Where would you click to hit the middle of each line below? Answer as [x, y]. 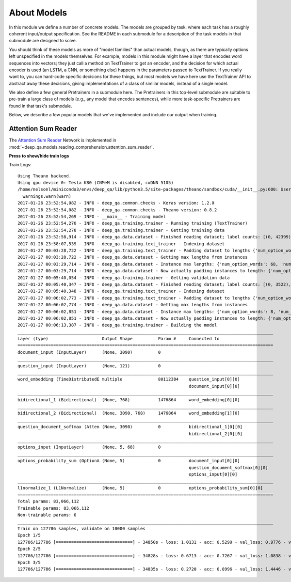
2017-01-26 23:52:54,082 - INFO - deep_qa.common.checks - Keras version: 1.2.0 [116, 203]
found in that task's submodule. [40, 106]
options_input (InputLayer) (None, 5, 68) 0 [89, 447]
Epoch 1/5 [29, 535]
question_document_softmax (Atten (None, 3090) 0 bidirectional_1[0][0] [130, 427]
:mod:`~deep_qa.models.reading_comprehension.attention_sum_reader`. [81, 147]
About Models [38, 13]
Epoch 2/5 [29, 549]
